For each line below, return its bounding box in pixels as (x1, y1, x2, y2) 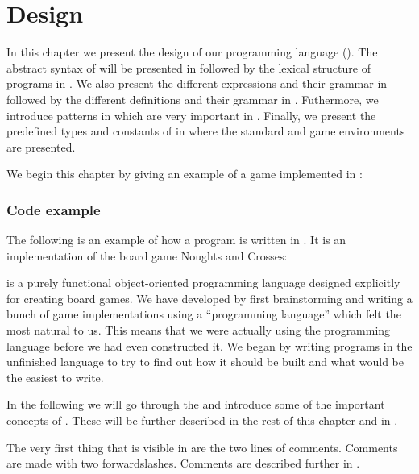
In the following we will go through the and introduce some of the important (6, 396, 385, 413)
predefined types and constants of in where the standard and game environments (6, 123, 405, 139)
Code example (6, 199, 101, 219)
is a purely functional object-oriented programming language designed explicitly (6, 274, 400, 291)
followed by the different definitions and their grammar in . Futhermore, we (6, 90, 379, 107)
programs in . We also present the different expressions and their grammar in (6, 75, 388, 92)
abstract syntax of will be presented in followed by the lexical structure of (6, 59, 371, 76)
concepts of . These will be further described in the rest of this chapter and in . (6, 412, 398, 429)
